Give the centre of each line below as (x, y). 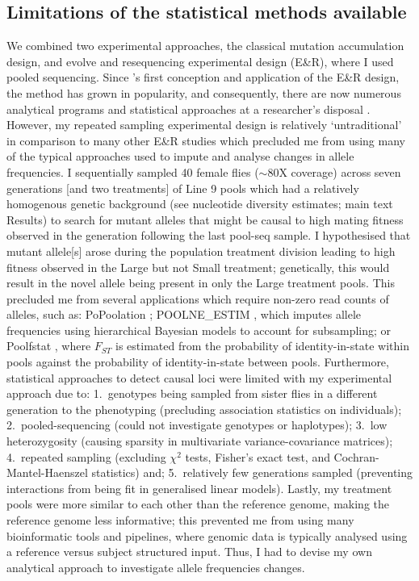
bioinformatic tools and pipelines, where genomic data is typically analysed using (207, 535)
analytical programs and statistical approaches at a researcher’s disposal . (189, 109)
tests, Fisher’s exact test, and (258, 456)
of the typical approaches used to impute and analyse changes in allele (180, 156)
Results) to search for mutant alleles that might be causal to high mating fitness (205, 219)
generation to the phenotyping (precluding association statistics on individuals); (204, 409)
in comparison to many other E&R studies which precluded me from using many (206, 140)
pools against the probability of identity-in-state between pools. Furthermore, (198, 362)
